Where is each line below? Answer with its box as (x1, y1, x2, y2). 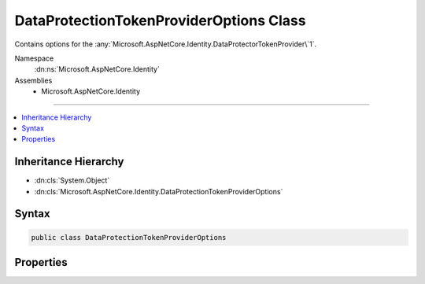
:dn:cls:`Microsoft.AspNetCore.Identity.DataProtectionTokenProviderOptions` (34, 186, 283, 196)
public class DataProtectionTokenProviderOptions (31, 233, 227, 242)
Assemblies (14, 76, 53, 85)
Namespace (14, 53, 54, 63)
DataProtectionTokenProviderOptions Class (14, 12, 306, 29)
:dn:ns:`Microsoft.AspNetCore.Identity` (34, 65, 161, 74)
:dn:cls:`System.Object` (34, 175, 110, 185)
